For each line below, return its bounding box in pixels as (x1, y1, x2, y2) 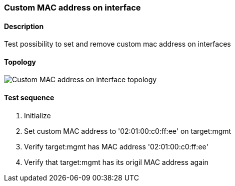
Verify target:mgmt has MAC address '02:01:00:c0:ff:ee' (24, 142, 208, 151)
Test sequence (4, 93, 54, 102)
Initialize (24, 111, 51, 120)
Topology (4, 57, 36, 66)
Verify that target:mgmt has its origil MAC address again (24, 157, 208, 166)
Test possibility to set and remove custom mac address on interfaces (4, 40, 231, 49)
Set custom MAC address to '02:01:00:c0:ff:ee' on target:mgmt (24, 126, 231, 135)
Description (4, 22, 44, 31)
